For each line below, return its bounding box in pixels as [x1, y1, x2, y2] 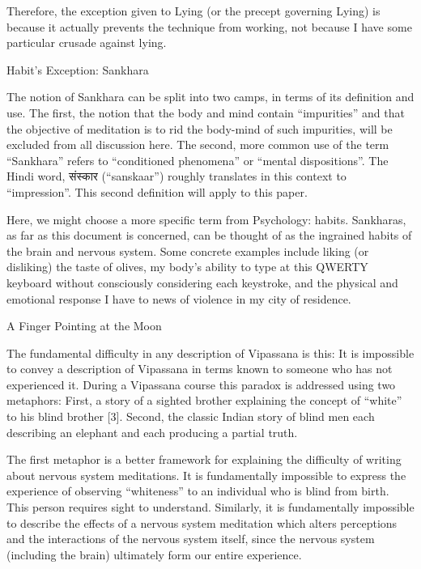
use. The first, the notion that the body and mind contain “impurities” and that [6, 104, 405, 121]
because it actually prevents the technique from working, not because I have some [6, 18, 412, 35]
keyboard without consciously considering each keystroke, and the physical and [6, 274, 398, 291]
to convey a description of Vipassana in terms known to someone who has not [6, 360, 393, 377]
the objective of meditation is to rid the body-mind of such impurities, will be [6, 120, 393, 137]
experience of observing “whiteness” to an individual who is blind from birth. [6, 482, 389, 499]
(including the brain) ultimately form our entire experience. [6, 546, 302, 563]
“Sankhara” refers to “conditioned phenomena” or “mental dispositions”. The [6, 151, 389, 168]
